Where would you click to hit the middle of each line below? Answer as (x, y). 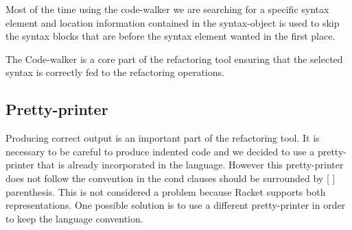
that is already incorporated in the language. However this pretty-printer (190, 165)
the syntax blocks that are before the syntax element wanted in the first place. (171, 36)
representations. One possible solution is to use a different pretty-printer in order (176, 205)
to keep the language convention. (74, 218)
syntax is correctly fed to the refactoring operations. (115, 72)
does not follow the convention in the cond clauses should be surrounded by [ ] (171, 178)
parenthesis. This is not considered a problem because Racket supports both (166, 191)
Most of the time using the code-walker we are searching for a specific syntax (167, 9)
